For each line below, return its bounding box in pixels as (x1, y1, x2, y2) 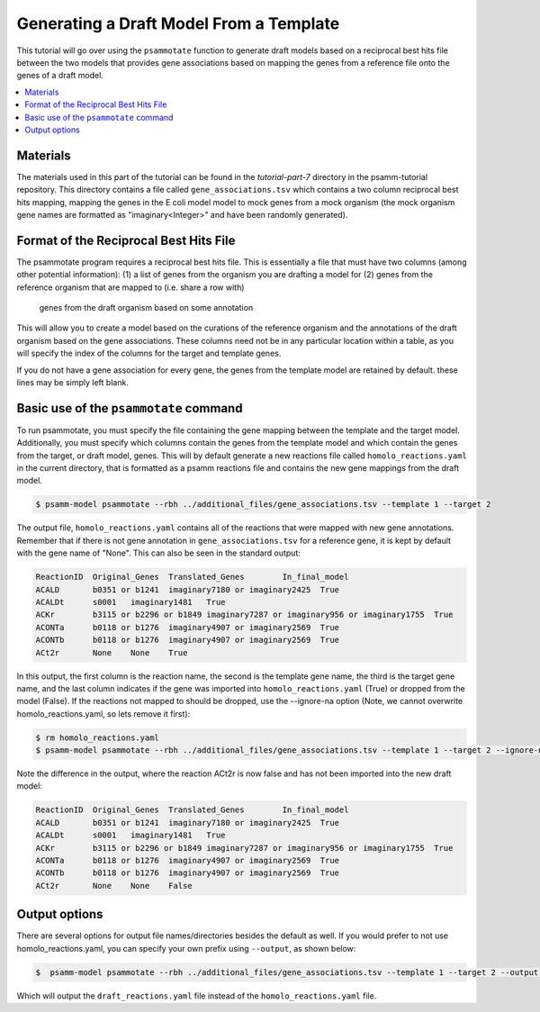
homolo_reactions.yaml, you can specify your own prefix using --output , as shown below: (16, 943, 356, 953)
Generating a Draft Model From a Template (16, 14, 340, 33)
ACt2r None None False (35, 881, 193, 890)
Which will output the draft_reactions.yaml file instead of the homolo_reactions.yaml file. (16, 990, 377, 1001)
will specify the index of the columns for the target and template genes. (16, 348, 282, 359)
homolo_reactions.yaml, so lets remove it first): (16, 708, 191, 719)
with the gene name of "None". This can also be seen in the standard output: (16, 547, 301, 558)
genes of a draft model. (16, 70, 103, 81)
